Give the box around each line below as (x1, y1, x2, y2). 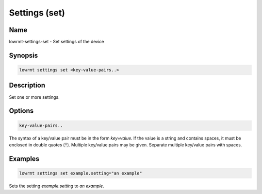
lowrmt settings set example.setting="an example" (19, 170, 143, 176)
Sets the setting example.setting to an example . (9, 183, 104, 189)
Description (9, 81, 46, 89)
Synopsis (9, 51, 38, 59)
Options (9, 107, 34, 115)
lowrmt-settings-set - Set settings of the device (9, 39, 104, 45)
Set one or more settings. (9, 94, 60, 100)
